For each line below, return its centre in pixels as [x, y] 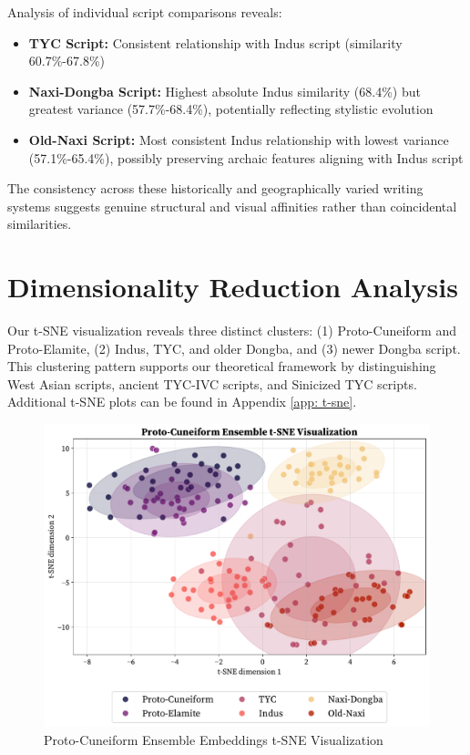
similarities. [40, 224]
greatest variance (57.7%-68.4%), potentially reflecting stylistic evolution [231, 109]
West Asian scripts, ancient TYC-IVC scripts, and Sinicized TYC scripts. [212, 383]
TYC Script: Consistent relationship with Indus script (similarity [215, 42]
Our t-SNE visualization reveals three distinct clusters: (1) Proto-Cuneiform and [232, 331]
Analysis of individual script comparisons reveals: [145, 12]
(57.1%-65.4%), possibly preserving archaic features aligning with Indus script [246, 157]
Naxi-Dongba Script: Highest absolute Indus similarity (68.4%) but [225, 91]
